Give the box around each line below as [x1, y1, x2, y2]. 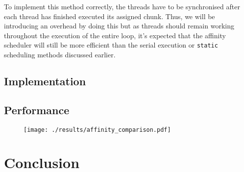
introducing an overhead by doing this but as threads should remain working [4, 21, 234, 31]
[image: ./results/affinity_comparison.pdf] [24, 126, 171, 133]
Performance [4, 102, 70, 117]
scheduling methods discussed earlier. [4, 49, 116, 60]
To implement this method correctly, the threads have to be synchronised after [4, 1, 240, 11]
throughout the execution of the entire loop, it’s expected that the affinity [4, 30, 226, 40]
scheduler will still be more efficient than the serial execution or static [4, 40, 218, 50]
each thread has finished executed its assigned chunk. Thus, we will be [4, 11, 215, 21]
